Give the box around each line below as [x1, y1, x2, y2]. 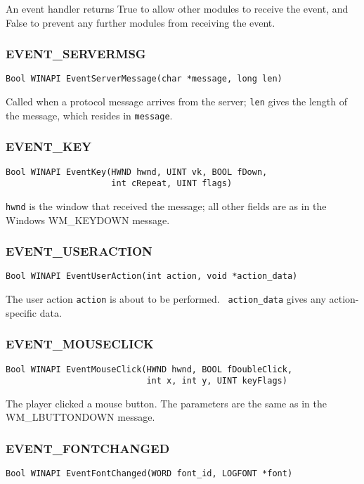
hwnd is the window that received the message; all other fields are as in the [6, 198, 327, 213]
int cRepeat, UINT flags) [111, 178, 233, 189]
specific [6, 305, 37, 320]
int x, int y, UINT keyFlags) [146, 376, 287, 386]
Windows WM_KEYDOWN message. [6, 212, 170, 227]
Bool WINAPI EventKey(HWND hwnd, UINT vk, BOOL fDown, [6, 166, 268, 177]
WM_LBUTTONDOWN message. [6, 410, 155, 424]
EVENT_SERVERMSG [6, 45, 146, 63]
